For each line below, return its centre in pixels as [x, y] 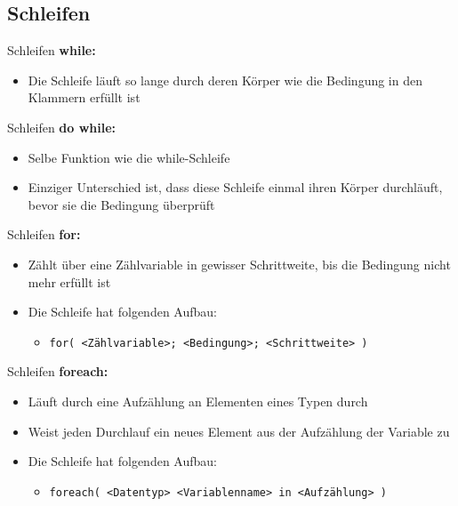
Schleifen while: [52, 50]
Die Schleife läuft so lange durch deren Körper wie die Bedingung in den [225, 80]
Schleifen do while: [62, 127]
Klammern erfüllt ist [84, 97]
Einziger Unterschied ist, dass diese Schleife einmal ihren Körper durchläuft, [235, 187]
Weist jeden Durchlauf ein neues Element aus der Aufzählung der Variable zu [239, 431]
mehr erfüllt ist [69, 281]
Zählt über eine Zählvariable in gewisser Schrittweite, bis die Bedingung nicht [239, 264]
